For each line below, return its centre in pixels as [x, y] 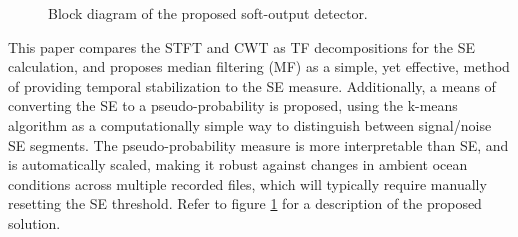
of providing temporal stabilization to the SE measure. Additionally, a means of [252, 85]
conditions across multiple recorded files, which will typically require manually [247, 183]
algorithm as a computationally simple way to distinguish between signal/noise [250, 124]
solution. [34, 222]
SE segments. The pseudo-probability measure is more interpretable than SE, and [258, 144]
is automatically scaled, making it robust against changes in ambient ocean [238, 164]
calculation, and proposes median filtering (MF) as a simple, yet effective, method [259, 66]
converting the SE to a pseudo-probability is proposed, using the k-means [233, 105]
